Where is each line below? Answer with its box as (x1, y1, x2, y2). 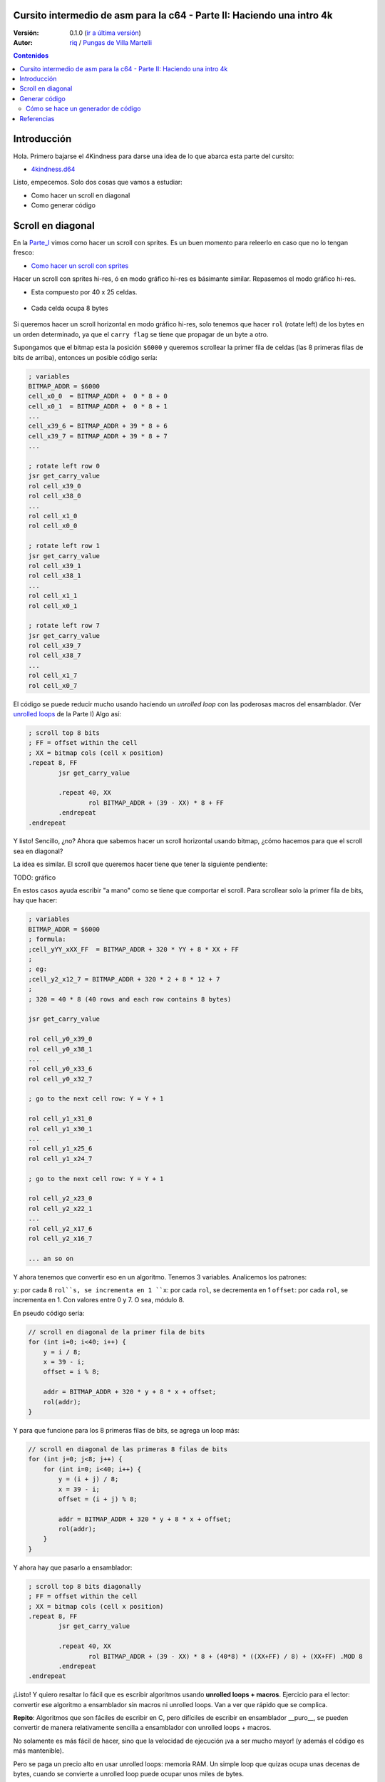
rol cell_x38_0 (28, 492, 81, 500)
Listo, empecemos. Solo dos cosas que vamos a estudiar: (13, 178, 183, 187)
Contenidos (13, 51, 49, 60)
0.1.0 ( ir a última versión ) (69, 29, 142, 37)
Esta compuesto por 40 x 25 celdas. (31, 287, 138, 296)
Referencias (19, 114, 55, 123)
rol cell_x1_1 (28, 592, 78, 600)
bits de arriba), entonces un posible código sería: (13, 353, 158, 361)
